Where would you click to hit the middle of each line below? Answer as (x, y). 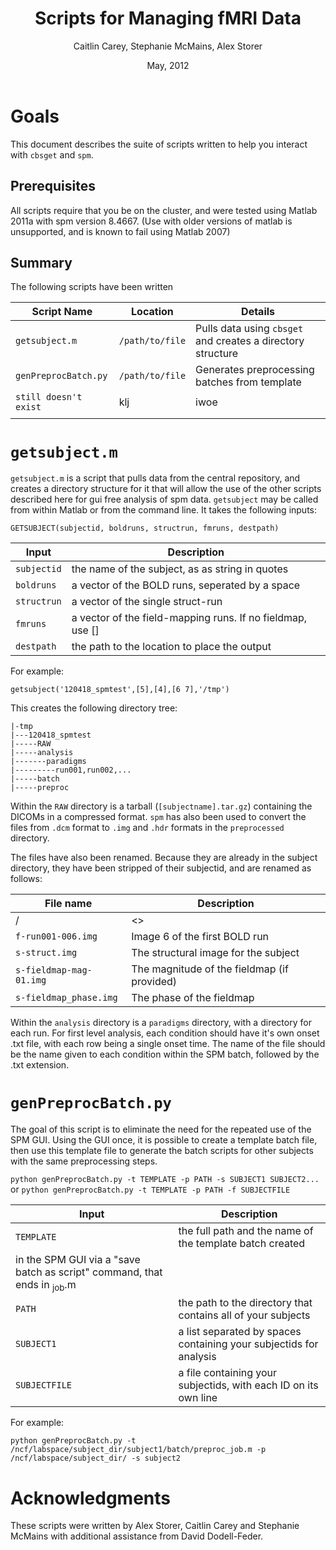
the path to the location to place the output (171, 647)
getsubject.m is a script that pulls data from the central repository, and (155, 478)
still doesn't (49, 397)
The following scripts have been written (92, 287)
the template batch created (242, 1244)
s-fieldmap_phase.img (66, 998)
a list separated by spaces (240, 1332)
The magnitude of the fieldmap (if (210, 969)
